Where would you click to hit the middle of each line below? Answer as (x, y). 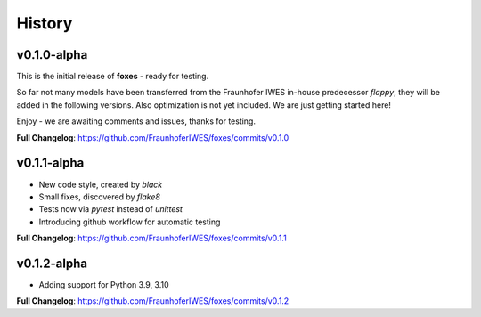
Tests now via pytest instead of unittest (110, 209)
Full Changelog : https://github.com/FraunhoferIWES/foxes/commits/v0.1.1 (151, 238)
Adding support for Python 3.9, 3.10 (104, 284)
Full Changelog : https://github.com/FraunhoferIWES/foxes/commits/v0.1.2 (153, 301)
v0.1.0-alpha (52, 55)
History (45, 23)
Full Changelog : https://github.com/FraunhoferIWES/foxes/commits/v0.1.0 (153, 137)
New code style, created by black (101, 184)
